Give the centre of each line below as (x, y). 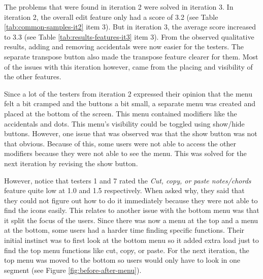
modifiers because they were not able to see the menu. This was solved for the (125, 153)
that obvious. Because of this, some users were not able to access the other (120, 143)
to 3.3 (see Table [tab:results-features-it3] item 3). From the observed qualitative (129, 36)
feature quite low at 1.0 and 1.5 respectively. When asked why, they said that (124, 190)
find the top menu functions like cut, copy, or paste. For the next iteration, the (127, 250)
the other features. (33, 76)
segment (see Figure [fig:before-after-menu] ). (73, 270)
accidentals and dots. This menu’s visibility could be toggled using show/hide (124, 123)
